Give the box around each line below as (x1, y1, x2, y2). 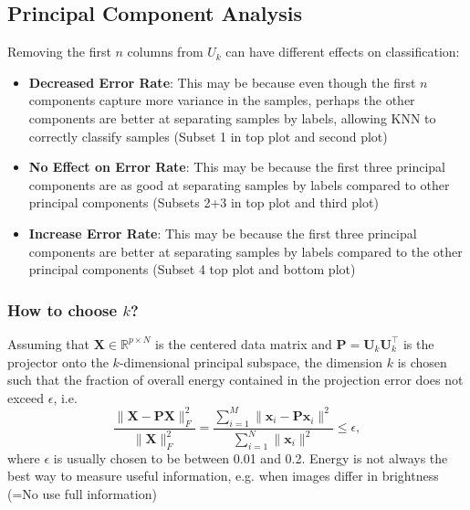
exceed (7, 388, 45, 407)
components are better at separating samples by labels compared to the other (28, 241, 463, 260)
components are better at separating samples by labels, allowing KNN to (28, 108, 436, 127)
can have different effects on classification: (225, 42, 460, 61)
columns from (127, 42, 204, 61)
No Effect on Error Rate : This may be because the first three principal (28, 157, 445, 176)
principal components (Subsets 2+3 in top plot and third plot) (28, 193, 379, 212)
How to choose (7, 298, 118, 321)
